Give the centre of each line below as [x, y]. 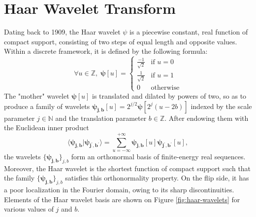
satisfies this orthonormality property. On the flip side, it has [157, 178]
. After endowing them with [207, 118]
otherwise [165, 88]
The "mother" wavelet [37, 95]
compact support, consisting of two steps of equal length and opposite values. [121, 41]
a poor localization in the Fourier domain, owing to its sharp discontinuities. [119, 190]
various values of [29, 209]
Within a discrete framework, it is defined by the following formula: [106, 51]
